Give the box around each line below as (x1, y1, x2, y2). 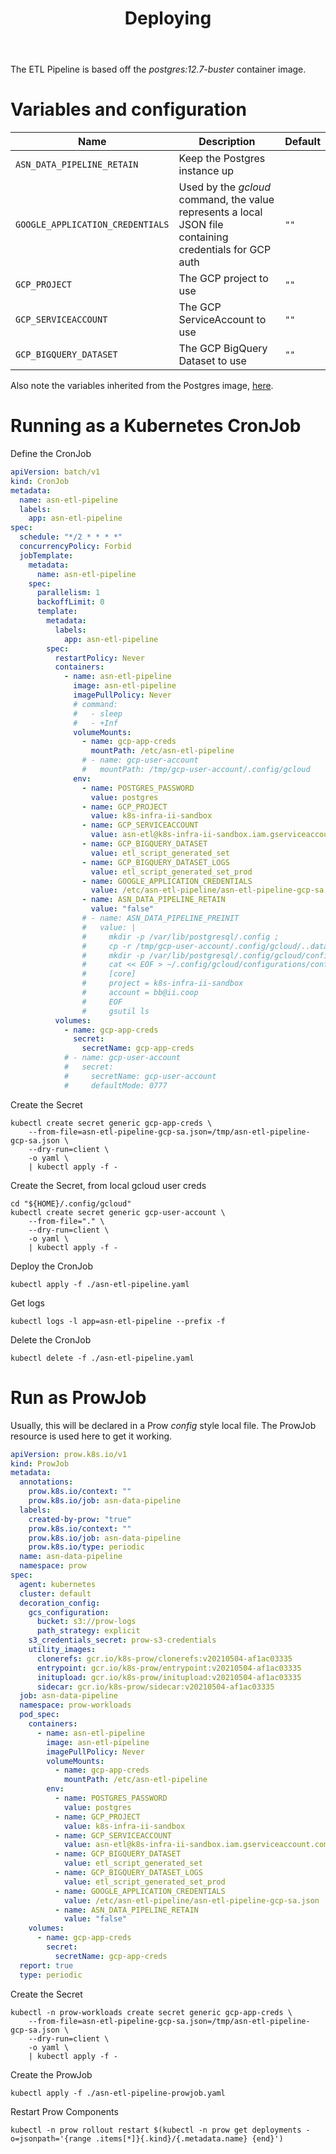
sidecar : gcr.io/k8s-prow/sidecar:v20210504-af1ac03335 (36, 1682, 275, 1692)
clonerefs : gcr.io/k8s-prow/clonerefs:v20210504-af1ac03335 (36, 1653, 293, 1664)
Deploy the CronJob (10, 1260, 94, 1272)
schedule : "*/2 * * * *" (19, 532, 123, 542)
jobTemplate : (19, 550, 74, 561)
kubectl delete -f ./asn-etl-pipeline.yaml (10, 1353, 195, 1363)
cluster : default (19, 1588, 92, 1599)
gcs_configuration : (28, 1607, 110, 1617)
